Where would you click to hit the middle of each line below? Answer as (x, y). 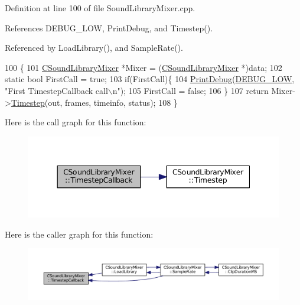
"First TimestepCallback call (56, 90)
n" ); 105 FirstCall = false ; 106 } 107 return (190, 90)
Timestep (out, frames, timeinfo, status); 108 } (94, 102)
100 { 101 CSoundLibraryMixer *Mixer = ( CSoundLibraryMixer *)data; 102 (144, 67)
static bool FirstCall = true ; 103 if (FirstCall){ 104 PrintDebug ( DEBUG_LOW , (150, 79)
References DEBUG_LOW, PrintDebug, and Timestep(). (109, 27)
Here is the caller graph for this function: (79, 234)
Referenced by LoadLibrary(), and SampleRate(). (94, 48)
